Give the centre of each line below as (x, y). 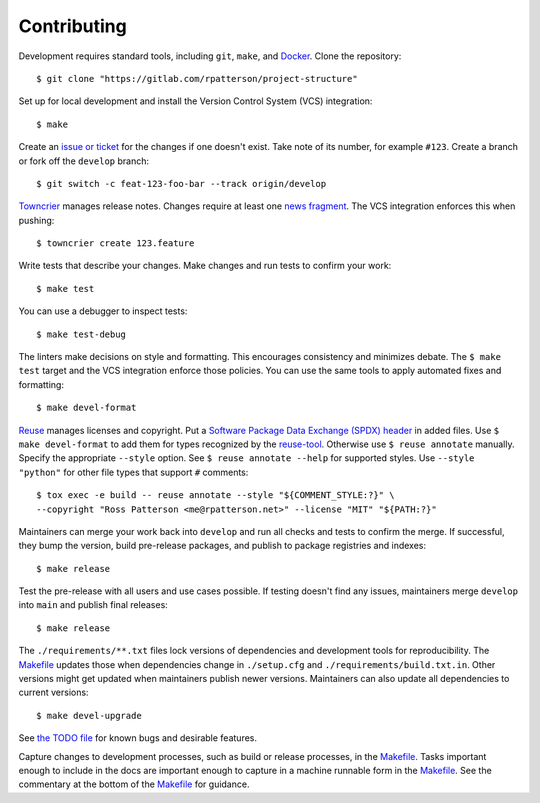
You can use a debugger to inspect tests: (103, 311)
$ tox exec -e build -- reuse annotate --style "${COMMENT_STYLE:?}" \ (215, 495)
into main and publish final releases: (93, 605)
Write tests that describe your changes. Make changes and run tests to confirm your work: (205, 266)
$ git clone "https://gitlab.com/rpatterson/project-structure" (197, 78)
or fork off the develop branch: (84, 161)
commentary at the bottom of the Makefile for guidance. (134, 784)
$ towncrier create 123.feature (115, 243)
